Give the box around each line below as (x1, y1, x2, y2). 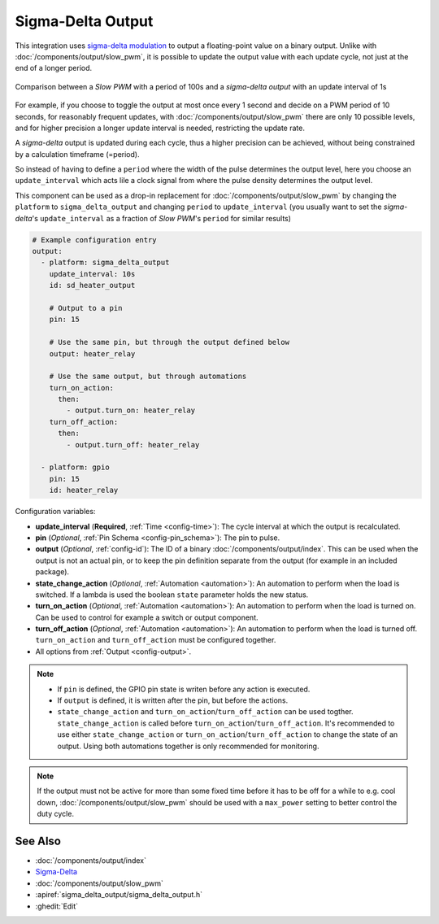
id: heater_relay (49, 486, 119, 495)
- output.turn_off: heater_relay (66, 440, 200, 449)
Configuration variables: (15, 507, 96, 516)
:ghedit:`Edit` (35, 901, 79, 911)
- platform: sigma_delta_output (41, 258, 170, 268)
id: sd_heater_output (49, 281, 136, 290)
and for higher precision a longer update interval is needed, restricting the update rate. (15, 123, 305, 133)
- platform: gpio (41, 463, 110, 472)
